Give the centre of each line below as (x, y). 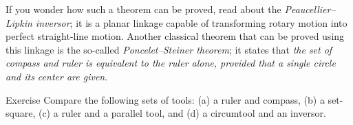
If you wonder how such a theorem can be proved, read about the (143, 9)
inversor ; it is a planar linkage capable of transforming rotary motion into (191, 22)
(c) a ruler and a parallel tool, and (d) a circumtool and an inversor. (182, 113)
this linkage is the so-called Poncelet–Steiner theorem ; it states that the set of (169, 49)
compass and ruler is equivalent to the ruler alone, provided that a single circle (171, 63)
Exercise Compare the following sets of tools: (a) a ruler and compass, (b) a (165, 99)
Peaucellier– (310, 9)
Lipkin (19, 22)
